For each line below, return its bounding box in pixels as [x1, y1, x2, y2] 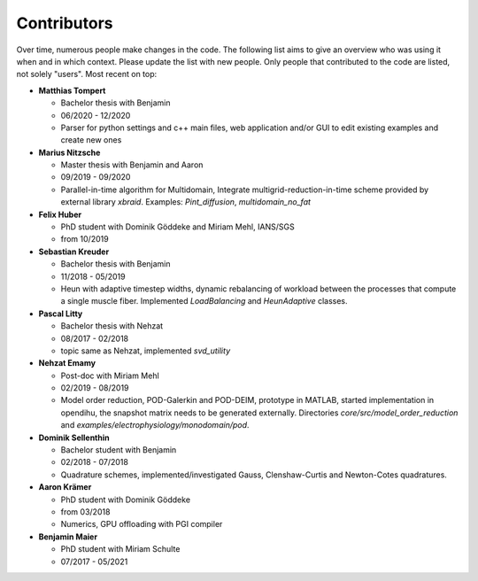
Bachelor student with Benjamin [60, 445, 177, 455]
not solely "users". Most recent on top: [16, 69, 158, 80]
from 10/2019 [60, 234, 110, 244]
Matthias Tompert [38, 85, 106, 96]
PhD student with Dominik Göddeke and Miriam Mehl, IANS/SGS [60, 221, 296, 232]
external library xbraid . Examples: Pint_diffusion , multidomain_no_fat [60, 197, 312, 207]
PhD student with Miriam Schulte [60, 544, 181, 554]
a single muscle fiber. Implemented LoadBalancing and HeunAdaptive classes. [60, 296, 349, 306]
